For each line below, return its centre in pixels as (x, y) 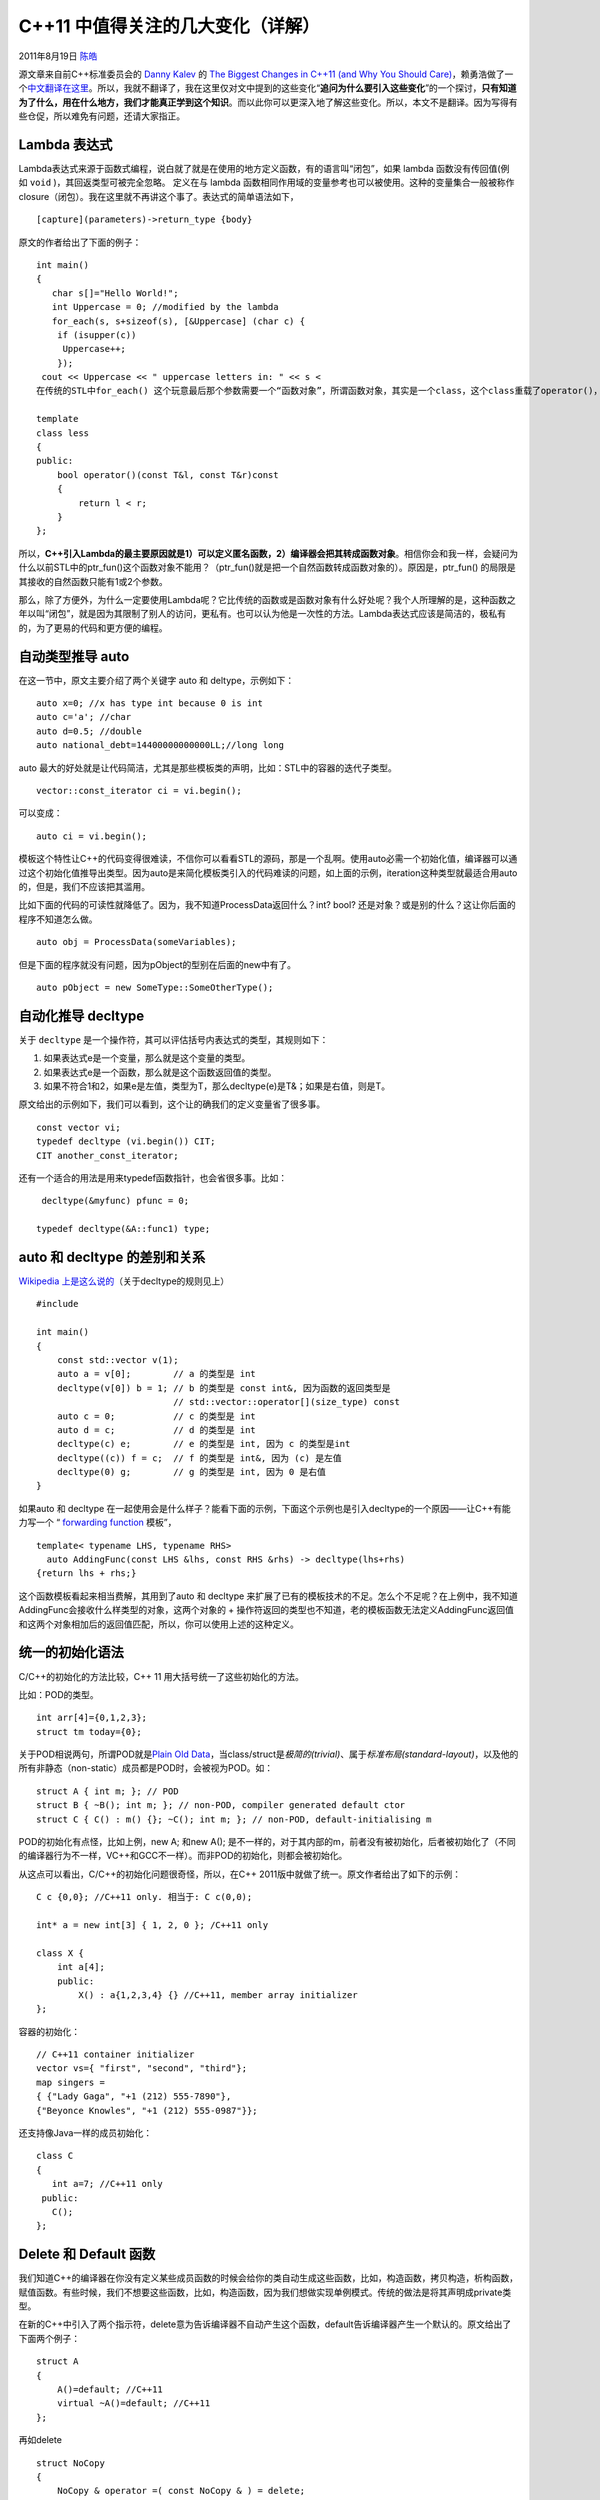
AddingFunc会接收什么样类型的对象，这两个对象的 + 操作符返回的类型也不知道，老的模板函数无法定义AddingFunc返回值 (266, 1610)
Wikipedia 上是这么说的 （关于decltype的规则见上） (124, 1281)
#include (57, 1304)
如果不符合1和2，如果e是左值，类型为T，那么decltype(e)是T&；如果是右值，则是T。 (216, 1086)
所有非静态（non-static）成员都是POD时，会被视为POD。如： (146, 1768)
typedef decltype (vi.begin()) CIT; (126, 1141)
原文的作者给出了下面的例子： (80, 242)
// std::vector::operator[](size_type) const (286, 1402)
